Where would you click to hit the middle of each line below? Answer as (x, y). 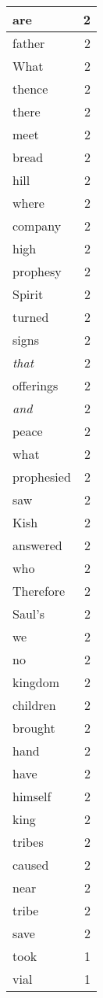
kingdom (36, 682)
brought (34, 728)
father (29, 43)
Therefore (39, 591)
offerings (36, 385)
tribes (28, 842)
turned (31, 317)
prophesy (37, 271)
